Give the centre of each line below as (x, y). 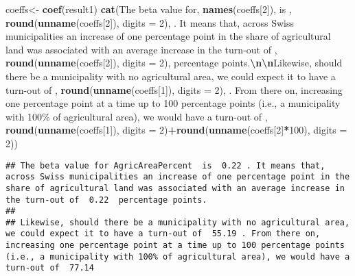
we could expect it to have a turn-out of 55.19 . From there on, (163, 234)
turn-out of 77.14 (50, 268)
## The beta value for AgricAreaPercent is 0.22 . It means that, (165, 165)
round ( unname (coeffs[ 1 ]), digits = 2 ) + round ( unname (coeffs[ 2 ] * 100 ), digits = (176, 130)
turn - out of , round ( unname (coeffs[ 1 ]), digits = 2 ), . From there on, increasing (174, 89)
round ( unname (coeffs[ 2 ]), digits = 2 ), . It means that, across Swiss (150, 22)
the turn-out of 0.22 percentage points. (106, 200)
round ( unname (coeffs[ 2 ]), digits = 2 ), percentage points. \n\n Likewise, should (174, 63)
